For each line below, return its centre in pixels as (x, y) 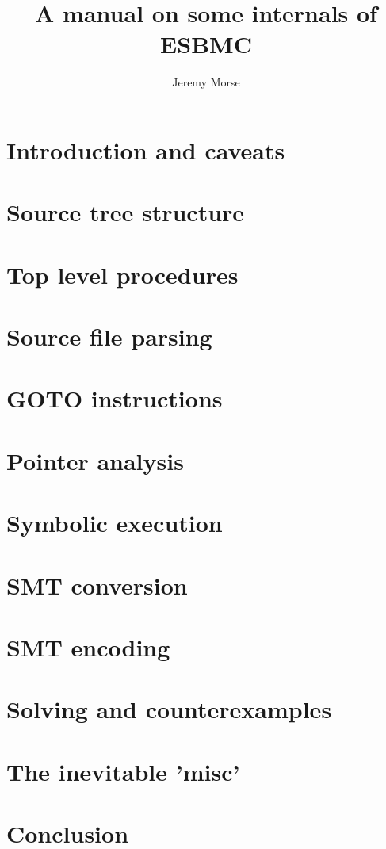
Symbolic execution (115, 523)
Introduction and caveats (146, 149)
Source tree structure (126, 212)
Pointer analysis (95, 460)
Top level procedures (122, 274)
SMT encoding (88, 646)
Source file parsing (109, 337)
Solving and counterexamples (169, 709)
